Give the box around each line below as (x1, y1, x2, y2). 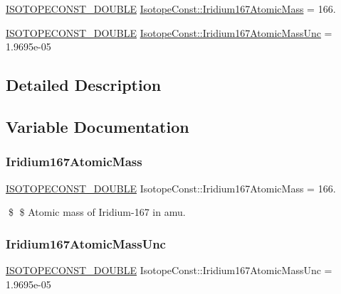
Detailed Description (6, 74, 162, 96)
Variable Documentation (6, 115, 189, 137)
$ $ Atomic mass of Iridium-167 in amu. (8, 205, 186, 219)
